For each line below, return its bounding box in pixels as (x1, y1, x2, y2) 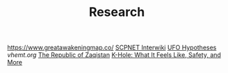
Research (88, 4, 145, 20)
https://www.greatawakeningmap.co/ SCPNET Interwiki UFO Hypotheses (7, 43, 217, 52)
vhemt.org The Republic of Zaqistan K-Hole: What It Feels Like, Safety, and (7, 51, 221, 59)
